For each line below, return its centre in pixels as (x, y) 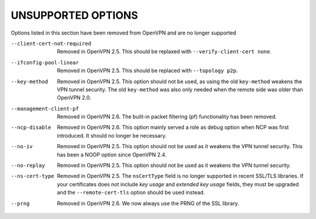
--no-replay (28, 166)
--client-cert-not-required (51, 43)
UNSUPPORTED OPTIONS (74, 15)
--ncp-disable (31, 128)
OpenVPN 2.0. (74, 98)
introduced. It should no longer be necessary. (112, 135)
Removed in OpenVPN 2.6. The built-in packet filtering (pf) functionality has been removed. (167, 117)
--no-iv (22, 147)
